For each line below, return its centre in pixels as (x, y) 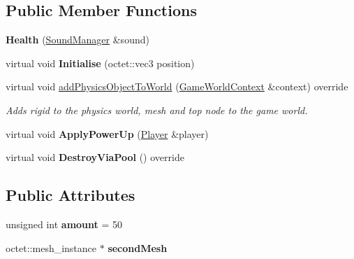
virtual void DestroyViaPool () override (95, 157)
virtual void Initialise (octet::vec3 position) (100, 63)
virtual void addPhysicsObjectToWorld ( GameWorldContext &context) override (177, 86)
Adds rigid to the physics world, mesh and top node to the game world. (157, 110)
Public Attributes (71, 195)
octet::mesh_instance (51, 247)
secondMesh (138, 247)
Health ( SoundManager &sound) (78, 40)
